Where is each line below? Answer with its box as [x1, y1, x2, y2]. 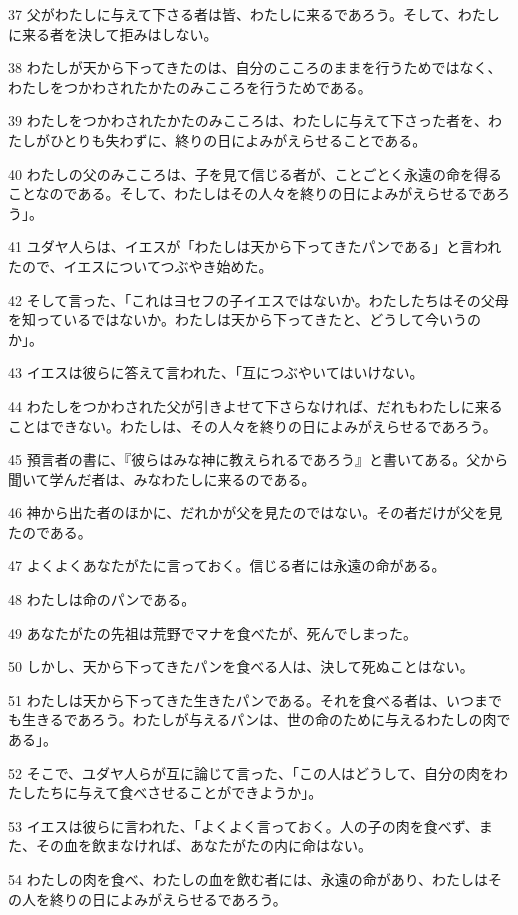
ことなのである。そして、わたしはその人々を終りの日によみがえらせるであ [8, 183, 496, 204]
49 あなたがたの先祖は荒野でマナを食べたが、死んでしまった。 [8, 622, 418, 643]
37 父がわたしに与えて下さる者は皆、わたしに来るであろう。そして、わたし [8, 4, 500, 24]
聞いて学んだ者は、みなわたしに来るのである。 [8, 468, 316, 489]
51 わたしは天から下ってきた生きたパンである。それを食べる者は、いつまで [8, 689, 503, 710]
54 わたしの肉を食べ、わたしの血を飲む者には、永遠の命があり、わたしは [8, 869, 489, 889]
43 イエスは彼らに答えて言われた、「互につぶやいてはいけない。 [8, 362, 424, 383]
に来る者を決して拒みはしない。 [8, 23, 218, 44]
